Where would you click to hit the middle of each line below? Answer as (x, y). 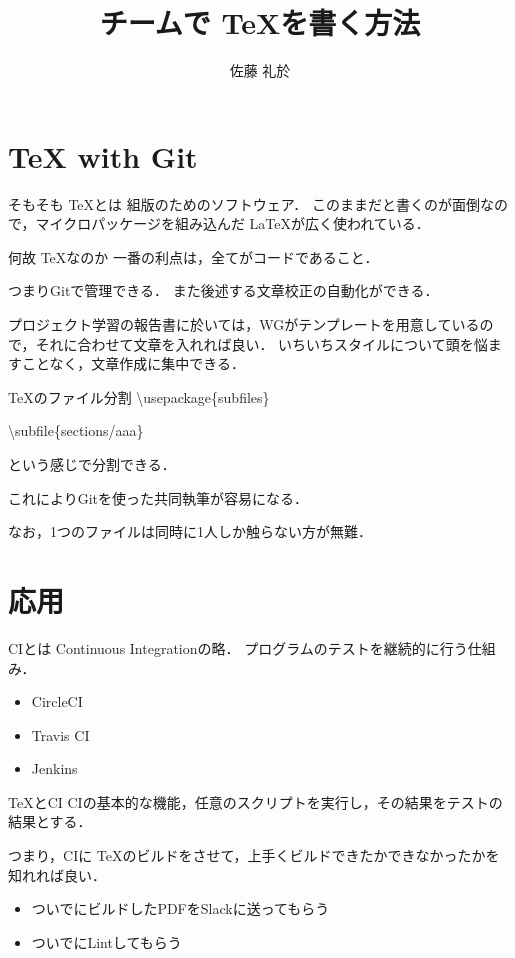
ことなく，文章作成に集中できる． (133, 363)
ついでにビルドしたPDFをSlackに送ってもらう (180, 908)
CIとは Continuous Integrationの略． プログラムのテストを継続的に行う (238, 647)
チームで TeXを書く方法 (260, 22)
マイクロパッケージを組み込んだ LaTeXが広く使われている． (232, 223)
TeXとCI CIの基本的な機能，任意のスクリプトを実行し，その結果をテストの (255, 801)
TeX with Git (103, 155)
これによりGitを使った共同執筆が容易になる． (158, 497)
